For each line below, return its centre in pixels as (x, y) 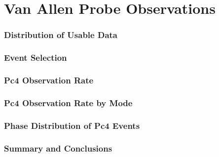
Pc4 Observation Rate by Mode (68, 102)
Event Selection (36, 58)
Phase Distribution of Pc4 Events (72, 125)
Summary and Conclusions (58, 148)
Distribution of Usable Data (61, 35)
